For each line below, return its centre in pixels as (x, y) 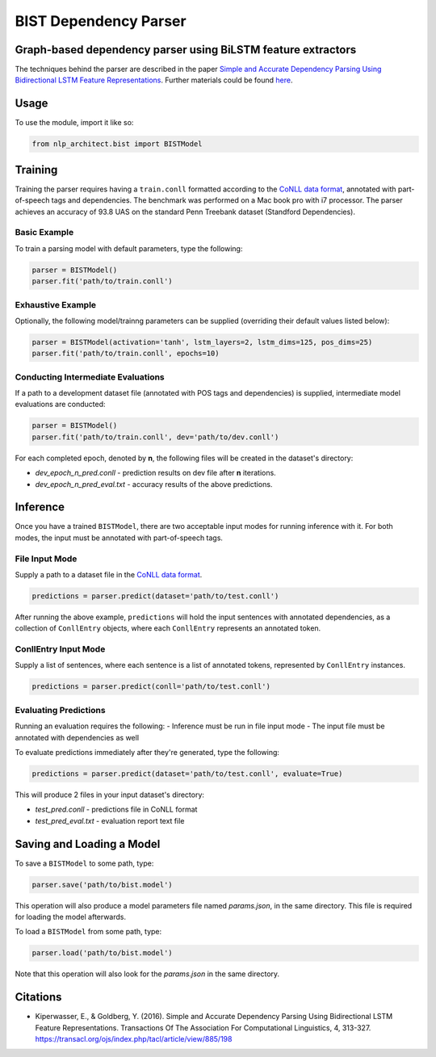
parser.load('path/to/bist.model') (102, 953)
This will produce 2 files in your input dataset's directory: (110, 795)
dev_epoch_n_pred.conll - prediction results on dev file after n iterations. (155, 473)
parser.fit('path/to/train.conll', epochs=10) (126, 354)
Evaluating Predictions (60, 710)
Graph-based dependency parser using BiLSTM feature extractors (186, 50)
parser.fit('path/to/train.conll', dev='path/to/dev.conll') (155, 437)
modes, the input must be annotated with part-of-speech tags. (119, 538)
